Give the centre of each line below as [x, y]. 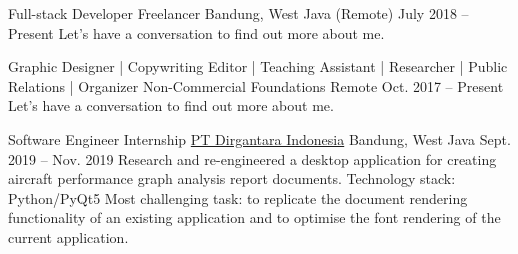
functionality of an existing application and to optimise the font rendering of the [254, 217]
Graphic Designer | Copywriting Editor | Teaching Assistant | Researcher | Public [258, 66]
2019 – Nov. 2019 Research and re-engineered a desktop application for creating [252, 158]
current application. [68, 236]
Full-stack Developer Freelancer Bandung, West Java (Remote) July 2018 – [238, 13]
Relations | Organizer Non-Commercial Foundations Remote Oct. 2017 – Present [256, 85]
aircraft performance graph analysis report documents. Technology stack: [232, 178]
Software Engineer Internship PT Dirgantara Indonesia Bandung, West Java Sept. [259, 138]
